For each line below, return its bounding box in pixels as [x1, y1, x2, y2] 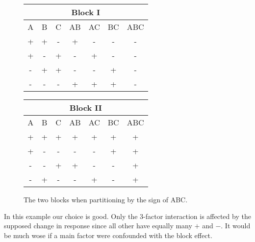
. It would [221, 220, 251, 231]
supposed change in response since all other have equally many [4, 220, 192, 231]
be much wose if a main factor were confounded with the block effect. [4, 230, 212, 240]
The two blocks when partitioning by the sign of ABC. [24, 194, 188, 204]
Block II [69, 102, 102, 113]
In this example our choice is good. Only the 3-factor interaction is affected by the [4, 211, 251, 221]
